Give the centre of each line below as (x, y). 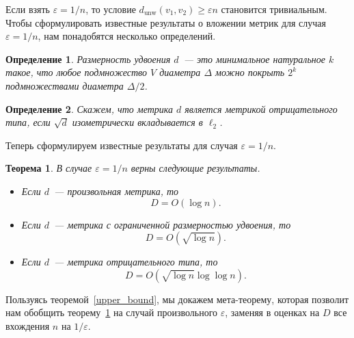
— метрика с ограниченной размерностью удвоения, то (173, 224)
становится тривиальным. (274, 9)
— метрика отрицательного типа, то (136, 262)
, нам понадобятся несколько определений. (127, 36)
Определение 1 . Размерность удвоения (88, 58)
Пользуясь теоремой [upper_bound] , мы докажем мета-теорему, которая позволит (177, 299)
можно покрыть (250, 72)
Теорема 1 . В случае (49, 168)
